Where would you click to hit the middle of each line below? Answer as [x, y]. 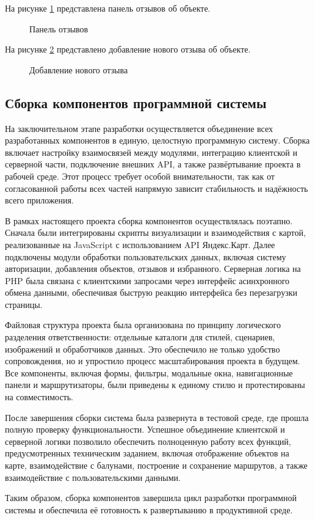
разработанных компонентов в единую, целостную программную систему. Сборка [157, 140]
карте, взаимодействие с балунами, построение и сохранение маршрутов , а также [156, 465]
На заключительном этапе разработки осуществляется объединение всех [139, 128]
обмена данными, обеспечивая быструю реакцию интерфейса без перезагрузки [151, 292]
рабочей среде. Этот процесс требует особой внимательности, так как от [140, 176]
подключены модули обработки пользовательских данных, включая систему [146, 256]
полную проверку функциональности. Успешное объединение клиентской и [145, 429]
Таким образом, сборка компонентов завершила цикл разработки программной [151, 498]
